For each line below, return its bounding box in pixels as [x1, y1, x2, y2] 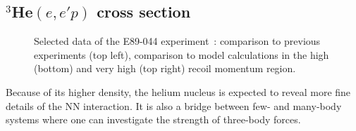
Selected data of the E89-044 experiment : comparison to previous [34, 34, 321, 48]
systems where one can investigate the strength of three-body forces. [6, 112, 301, 127]
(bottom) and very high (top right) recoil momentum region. [34, 61, 296, 76]
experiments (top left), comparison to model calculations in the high [34, 47, 329, 62]
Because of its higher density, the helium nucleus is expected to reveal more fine [6, 84, 351, 99]
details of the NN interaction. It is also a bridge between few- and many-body [6, 98, 342, 113]
